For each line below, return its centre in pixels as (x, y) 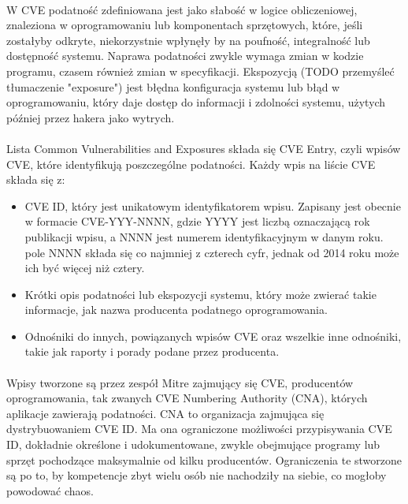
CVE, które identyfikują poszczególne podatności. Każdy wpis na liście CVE (191, 164)
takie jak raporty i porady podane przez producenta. (152, 351)
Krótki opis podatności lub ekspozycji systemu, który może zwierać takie (200, 294)
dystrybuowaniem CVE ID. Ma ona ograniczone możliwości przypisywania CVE (199, 429)
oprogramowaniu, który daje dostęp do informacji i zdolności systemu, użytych (196, 102)
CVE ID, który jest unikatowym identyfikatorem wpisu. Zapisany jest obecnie (213, 205)
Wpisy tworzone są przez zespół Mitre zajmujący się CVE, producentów (180, 382)
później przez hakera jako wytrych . (91, 117)
